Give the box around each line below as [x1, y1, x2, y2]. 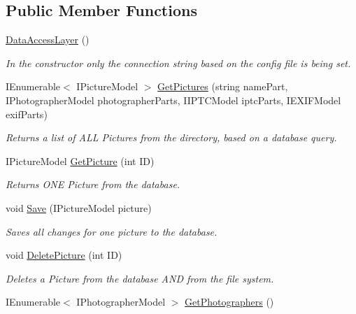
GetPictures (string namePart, [157, 79, 288, 94]
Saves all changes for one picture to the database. [6, 224, 218, 238]
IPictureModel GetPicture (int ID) [6, 153, 155, 168]
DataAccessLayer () [6, 32, 90, 47]
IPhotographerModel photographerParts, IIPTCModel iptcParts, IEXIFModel [6, 92, 341, 107]
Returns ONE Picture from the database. [6, 177, 180, 192]
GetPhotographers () [185, 294, 274, 309]
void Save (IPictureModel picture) [6, 200, 152, 215]
